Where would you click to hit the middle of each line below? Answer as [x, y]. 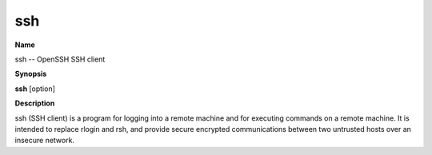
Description [35, 103]
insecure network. [45, 141]
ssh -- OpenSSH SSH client [60, 59]
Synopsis [31, 74]
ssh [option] [35, 89]
